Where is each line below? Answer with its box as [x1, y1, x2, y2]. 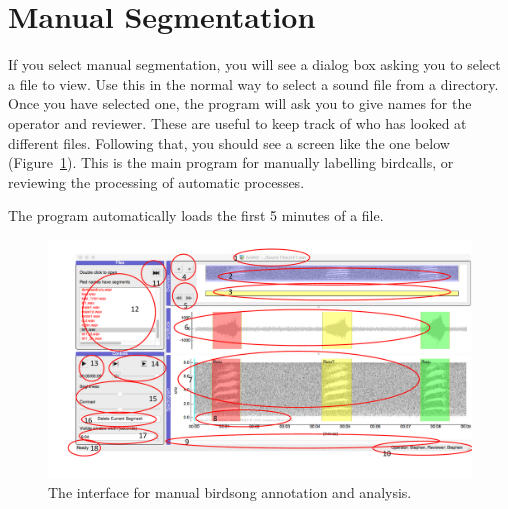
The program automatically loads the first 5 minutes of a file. [8, 205, 384, 226]
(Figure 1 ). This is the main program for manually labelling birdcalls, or [8, 152, 454, 173]
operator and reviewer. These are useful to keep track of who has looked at [8, 112, 467, 133]
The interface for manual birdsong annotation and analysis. [48, 481, 412, 502]
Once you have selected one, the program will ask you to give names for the [8, 93, 472, 114]
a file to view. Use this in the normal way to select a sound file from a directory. [8, 73, 499, 94]
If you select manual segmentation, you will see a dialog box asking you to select [8, 54, 501, 75]
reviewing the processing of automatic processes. [8, 171, 305, 192]
